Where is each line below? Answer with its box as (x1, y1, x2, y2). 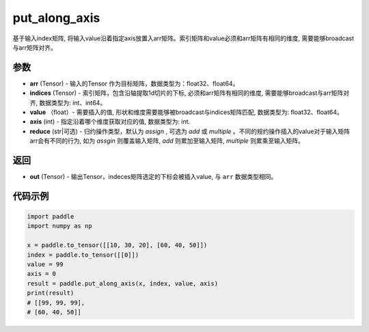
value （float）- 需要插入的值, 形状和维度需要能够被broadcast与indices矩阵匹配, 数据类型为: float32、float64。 (29, 108, 343, 116)
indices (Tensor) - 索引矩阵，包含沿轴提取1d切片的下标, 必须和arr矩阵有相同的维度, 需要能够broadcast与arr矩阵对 (29, 89, 350, 97)
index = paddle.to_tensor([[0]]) (27, 251, 139, 259)
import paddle (27, 212, 74, 221)
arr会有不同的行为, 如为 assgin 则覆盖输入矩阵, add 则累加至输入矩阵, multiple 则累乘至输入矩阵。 (29, 137, 304, 145)
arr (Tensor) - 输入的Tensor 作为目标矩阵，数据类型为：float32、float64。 (29, 79, 239, 87)
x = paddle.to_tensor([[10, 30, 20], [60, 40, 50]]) (27, 241, 208, 249)
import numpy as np (27, 222, 92, 230)
